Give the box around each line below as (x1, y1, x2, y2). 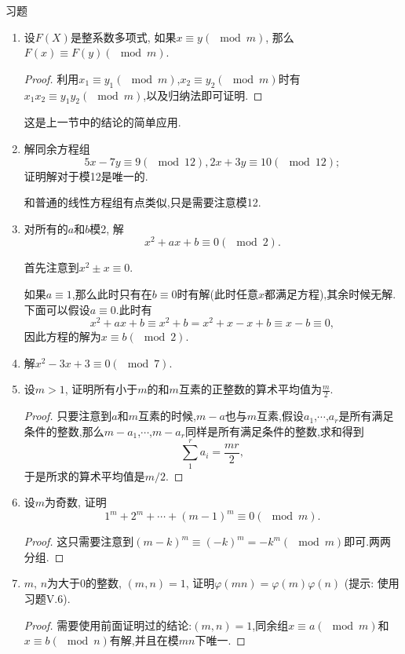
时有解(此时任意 (177, 286, 258, 302)
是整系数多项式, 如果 (70, 28, 177, 45)
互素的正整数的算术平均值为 (178, 381, 322, 397)
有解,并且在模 (109, 632, 179, 649)
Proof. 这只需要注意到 (24, 533, 134, 550)
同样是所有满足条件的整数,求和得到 (184, 422, 364, 439)
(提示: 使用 (344, 575, 400, 591)
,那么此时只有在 (71, 286, 152, 302)
